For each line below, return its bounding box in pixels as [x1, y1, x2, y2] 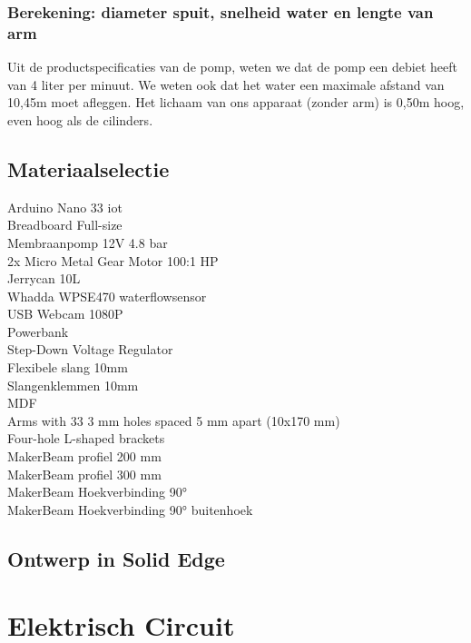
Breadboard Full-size [7, 215, 123, 234]
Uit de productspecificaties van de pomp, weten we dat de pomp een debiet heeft [7, 57, 457, 76]
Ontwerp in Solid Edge [7, 544, 225, 572]
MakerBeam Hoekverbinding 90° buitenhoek [7, 500, 253, 519]
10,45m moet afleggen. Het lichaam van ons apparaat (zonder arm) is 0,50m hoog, [7, 93, 465, 112]
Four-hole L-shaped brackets [7, 429, 165, 448]
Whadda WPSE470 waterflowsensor [7, 286, 207, 305]
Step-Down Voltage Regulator [7, 340, 173, 359]
